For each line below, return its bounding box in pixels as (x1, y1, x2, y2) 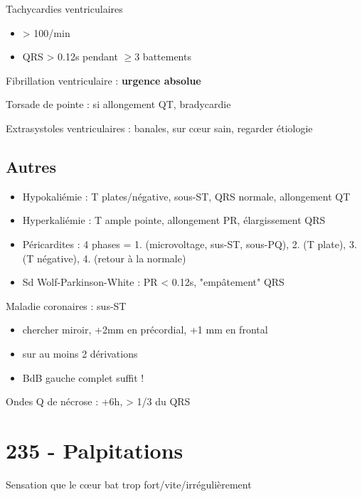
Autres (6, 155, 56, 177)
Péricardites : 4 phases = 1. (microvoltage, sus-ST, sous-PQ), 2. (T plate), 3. (22, 236, 357, 251)
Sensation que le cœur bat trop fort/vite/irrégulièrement (6, 476, 252, 491)
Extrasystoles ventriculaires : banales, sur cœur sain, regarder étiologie (6, 120, 313, 135)
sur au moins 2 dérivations (22, 346, 138, 360)
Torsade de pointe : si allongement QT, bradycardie (6, 97, 231, 112)
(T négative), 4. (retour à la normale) (22, 250, 186, 265)
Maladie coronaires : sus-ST (6, 298, 127, 313)
